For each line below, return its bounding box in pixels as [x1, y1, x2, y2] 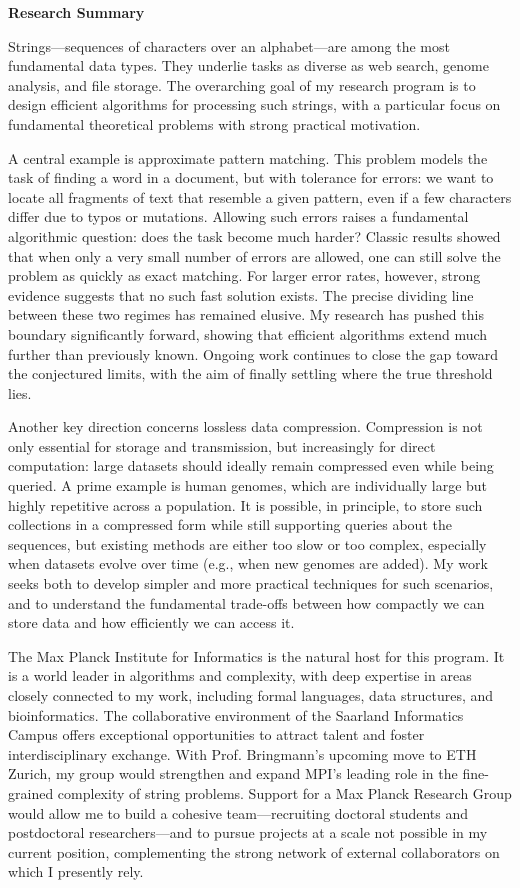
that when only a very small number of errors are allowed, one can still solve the [8, 245, 501, 266]
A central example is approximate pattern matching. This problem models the [8, 147, 488, 168]
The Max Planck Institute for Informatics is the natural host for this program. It [8, 645, 505, 666]
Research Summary [8, 2, 145, 22]
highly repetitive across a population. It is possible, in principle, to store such [8, 494, 483, 515]
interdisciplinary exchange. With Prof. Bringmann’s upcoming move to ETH [8, 743, 477, 764]
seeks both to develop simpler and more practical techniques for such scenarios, [8, 573, 494, 594]
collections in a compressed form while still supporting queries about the [8, 514, 452, 535]
